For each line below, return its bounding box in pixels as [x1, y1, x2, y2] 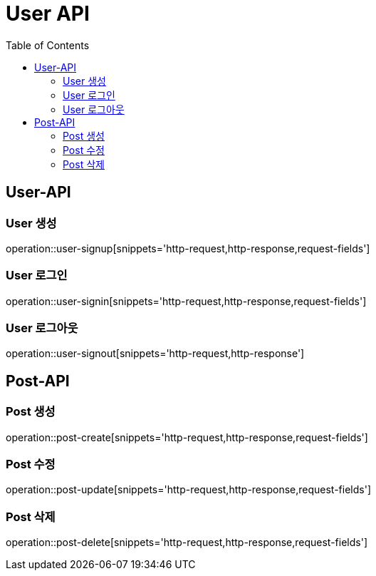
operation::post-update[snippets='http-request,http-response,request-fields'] [6, 483, 371, 496]
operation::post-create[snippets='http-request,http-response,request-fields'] [6, 431, 368, 443]
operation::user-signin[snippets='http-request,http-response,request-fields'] [6, 294, 367, 307]
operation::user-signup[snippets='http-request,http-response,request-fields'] [6, 242, 370, 254]
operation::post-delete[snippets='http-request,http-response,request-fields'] [6, 536, 367, 549]
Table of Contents [6, 38, 90, 51]
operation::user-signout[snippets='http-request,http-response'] [6, 347, 305, 360]
